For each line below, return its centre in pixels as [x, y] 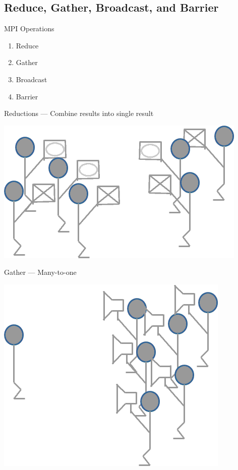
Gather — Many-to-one [40, 272]
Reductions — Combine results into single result [79, 113]
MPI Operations [29, 28]
